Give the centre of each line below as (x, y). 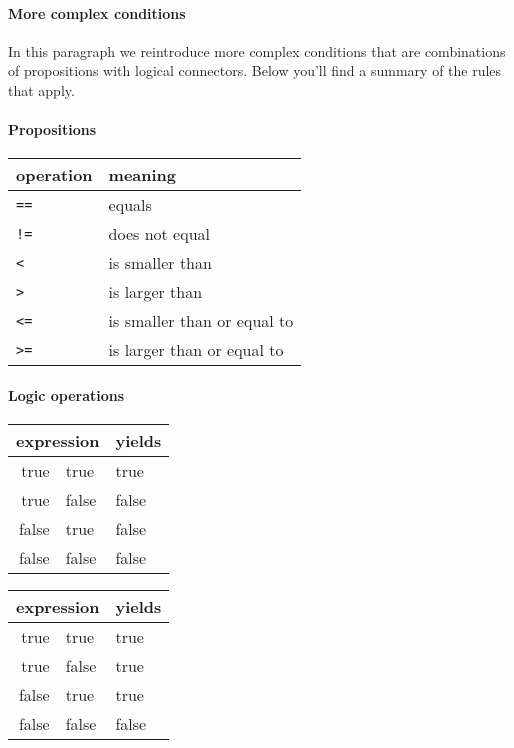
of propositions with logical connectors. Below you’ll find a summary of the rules (255, 70)
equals (130, 205)
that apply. (41, 89)
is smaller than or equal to (201, 321)
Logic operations (66, 394)
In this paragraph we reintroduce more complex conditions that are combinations (257, 50)
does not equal (159, 234)
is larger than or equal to (196, 350)
